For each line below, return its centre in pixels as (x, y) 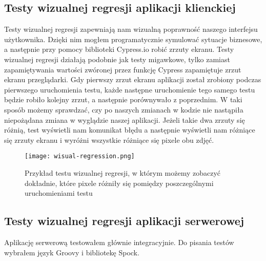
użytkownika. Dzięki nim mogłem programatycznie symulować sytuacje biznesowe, (133, 39)
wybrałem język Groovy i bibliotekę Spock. (72, 252)
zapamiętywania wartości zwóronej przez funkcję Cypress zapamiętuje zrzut (123, 69)
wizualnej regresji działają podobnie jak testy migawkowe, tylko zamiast (117, 59)
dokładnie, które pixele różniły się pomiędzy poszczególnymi (119, 183)
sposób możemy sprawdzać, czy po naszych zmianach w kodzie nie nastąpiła (124, 109)
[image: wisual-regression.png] (80, 156)
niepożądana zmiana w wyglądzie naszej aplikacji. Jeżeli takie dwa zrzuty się (125, 119)
